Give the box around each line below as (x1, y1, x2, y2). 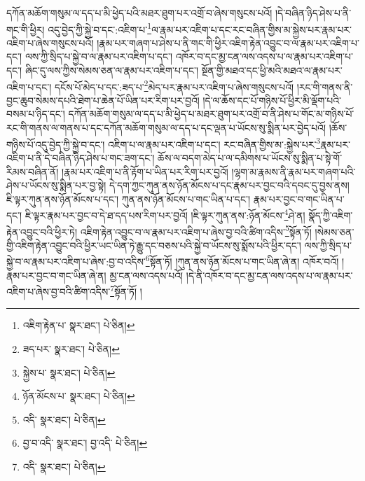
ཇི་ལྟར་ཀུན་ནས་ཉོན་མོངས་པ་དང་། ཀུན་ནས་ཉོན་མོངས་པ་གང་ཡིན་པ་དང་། (6, 191, 251, 206)
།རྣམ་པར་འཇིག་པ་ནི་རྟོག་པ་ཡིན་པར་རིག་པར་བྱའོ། (62, 164, 228, 179)
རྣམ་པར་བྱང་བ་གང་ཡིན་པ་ (253, 191, 345, 206)
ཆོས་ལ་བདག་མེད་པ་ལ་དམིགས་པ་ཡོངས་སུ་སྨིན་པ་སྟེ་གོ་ (158, 150, 343, 165)
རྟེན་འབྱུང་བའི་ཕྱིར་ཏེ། (6, 224, 78, 239)
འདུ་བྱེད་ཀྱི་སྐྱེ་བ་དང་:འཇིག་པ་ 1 (48, 20, 152, 36)
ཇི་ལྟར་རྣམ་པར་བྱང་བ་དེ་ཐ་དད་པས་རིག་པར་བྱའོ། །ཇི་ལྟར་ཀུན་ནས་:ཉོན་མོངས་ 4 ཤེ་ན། (25, 206, 305, 222)
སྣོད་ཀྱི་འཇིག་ (308, 207, 353, 222)
